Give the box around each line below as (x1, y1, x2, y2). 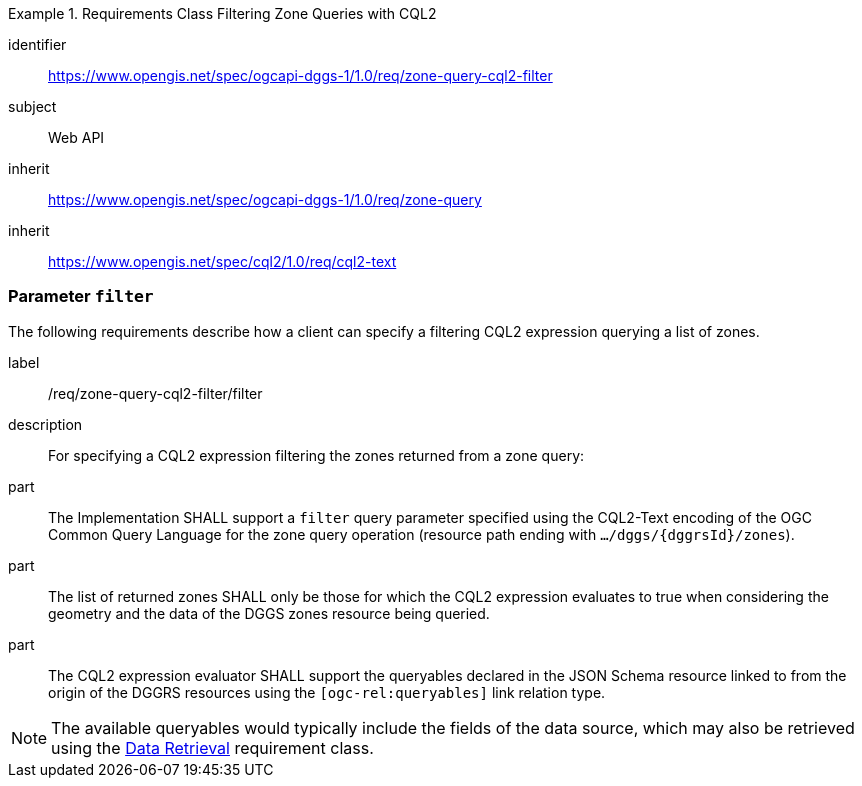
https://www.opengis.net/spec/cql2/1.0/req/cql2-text (48, 253, 397, 270)
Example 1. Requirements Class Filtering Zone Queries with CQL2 (8, 5, 437, 22)
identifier (8, 36, 67, 53)
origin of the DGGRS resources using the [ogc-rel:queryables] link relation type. (48, 683, 606, 701)
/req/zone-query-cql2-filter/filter (48, 384, 263, 402)
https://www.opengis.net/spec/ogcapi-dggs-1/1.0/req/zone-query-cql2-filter (48, 67, 553, 84)
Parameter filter (8, 286, 154, 307)
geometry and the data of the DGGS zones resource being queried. (48, 604, 490, 622)
